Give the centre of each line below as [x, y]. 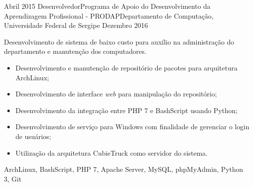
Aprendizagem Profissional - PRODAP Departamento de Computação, [109, 15]
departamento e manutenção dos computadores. [75, 51]
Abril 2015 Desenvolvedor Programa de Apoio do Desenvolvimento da [107, 6]
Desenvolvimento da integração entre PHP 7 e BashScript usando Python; [126, 110]
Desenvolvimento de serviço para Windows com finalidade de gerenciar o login [132, 127]
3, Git [13, 178]
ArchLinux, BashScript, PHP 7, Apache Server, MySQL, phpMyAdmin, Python [124, 169]
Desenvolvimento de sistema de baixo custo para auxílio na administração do [119, 41]
